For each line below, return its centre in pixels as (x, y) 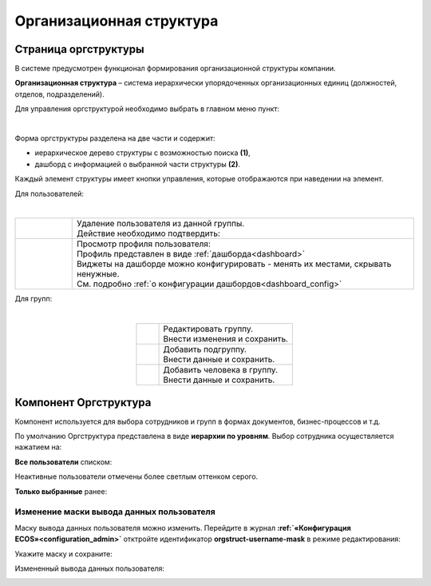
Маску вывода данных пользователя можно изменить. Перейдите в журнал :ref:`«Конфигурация (183, 528)
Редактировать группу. (208, 329)
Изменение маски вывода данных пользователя (115, 512)
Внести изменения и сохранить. (226, 339)
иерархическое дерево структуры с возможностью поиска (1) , (142, 153)
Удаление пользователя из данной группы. (160, 224)
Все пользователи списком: (63, 462)
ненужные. (98, 274)
